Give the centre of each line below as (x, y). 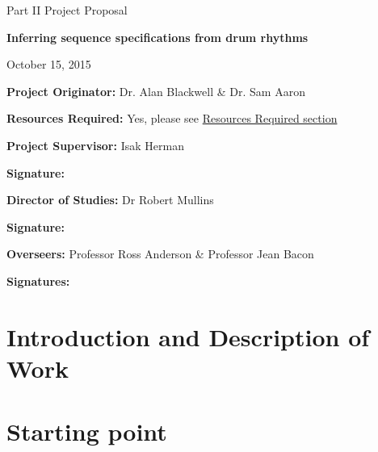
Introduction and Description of (188, 336)
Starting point (87, 431)
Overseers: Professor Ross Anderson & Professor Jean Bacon (160, 254)
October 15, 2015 (49, 64)
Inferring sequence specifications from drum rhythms (157, 37)
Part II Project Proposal (67, 10)
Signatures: (38, 280)
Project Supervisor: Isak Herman (95, 145)
